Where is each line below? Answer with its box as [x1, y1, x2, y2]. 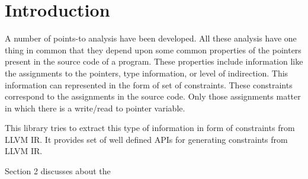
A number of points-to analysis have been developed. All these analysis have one [5, 32, 297, 44]
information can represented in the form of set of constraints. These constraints [5, 78, 293, 91]
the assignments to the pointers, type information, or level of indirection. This [5, 66, 288, 79]
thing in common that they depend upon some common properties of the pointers [5, 43, 301, 56]
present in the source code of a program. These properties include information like [5, 55, 303, 68]
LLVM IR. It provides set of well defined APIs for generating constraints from [5, 133, 288, 145]
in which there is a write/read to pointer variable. [5, 101, 185, 114]
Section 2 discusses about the [5, 165, 111, 177]
